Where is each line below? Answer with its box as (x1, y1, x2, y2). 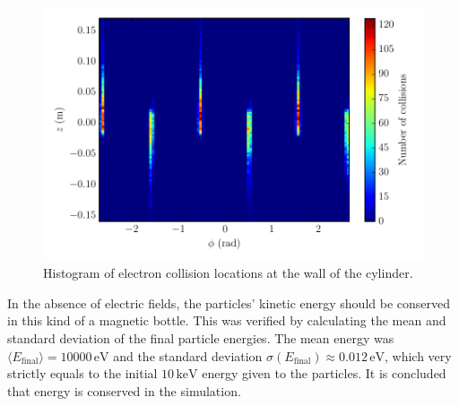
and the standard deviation (113, 346, 263, 365)
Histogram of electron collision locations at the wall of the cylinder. (43, 263, 413, 282)
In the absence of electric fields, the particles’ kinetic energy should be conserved (7, 293, 451, 312)
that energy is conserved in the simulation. (7, 381, 241, 400)
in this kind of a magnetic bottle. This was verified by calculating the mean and (7, 311, 446, 330)
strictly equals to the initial (7, 364, 158, 383)
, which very (385, 346, 452, 365)
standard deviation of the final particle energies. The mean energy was (7, 329, 394, 348)
